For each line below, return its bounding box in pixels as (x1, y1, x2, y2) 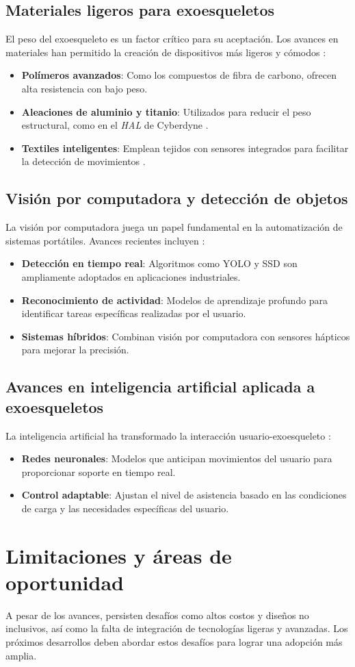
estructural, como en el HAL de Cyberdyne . (21, 118, 209, 132)
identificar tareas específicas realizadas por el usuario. (21, 306, 246, 320)
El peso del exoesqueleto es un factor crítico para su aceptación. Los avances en (5, 32, 339, 46)
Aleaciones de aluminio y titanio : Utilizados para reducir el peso (21, 104, 311, 118)
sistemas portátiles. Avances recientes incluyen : (5, 233, 205, 247)
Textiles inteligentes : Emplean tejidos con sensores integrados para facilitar (21, 140, 349, 155)
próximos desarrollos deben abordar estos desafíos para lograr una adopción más (5, 634, 343, 649)
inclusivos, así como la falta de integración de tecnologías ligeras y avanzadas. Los (5, 621, 348, 635)
